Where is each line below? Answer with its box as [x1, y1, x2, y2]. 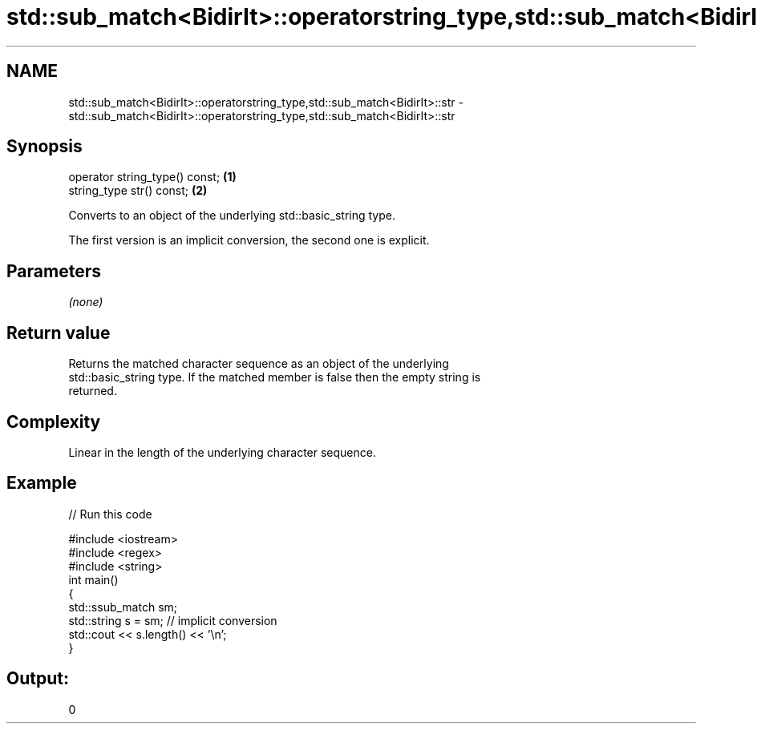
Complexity [6, 411, 101, 432]
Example [6, 473, 77, 494]
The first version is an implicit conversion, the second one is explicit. [68, 233, 430, 248]
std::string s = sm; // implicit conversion [68, 613, 277, 627]
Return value [6, 322, 111, 343]
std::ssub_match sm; [68, 599, 178, 614]
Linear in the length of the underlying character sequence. [68, 445, 376, 459]
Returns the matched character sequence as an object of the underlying [68, 357, 449, 371]
